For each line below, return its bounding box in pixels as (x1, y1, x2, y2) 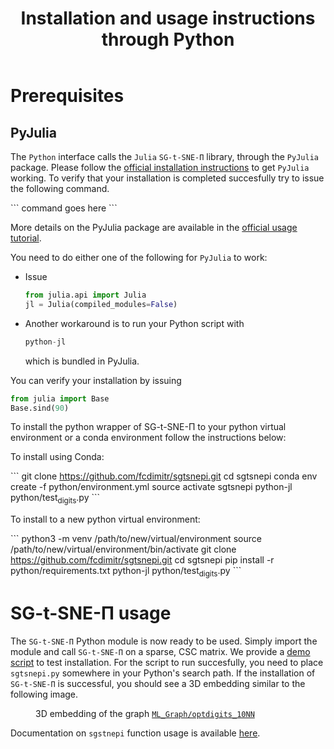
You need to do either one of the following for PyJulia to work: (10, 252, 268, 263)
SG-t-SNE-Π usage (10, 602, 172, 625)
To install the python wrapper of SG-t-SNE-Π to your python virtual (10, 421, 287, 433)
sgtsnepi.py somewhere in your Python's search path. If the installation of (10, 667, 316, 679)
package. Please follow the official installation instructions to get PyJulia (10, 162, 310, 173)
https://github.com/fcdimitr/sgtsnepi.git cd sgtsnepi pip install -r (10, 554, 275, 566)
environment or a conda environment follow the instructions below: (10, 432, 287, 444)
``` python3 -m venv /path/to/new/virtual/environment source (10, 533, 262, 545)
